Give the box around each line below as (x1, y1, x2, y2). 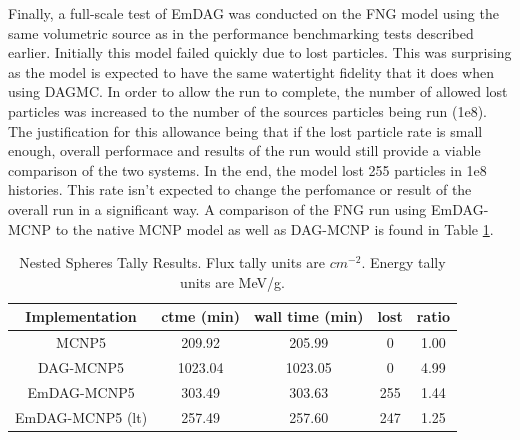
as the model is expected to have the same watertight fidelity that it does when (8, 61, 495, 82)
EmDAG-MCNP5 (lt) (15, 406, 148, 427)
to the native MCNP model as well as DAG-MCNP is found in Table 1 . (55, 218, 494, 239)
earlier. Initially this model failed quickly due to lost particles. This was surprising (8, 42, 512, 63)
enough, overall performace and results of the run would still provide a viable (8, 140, 481, 161)
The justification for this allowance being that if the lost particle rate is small (8, 120, 483, 141)
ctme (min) (161, 306, 241, 327)
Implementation (25, 306, 137, 327)
